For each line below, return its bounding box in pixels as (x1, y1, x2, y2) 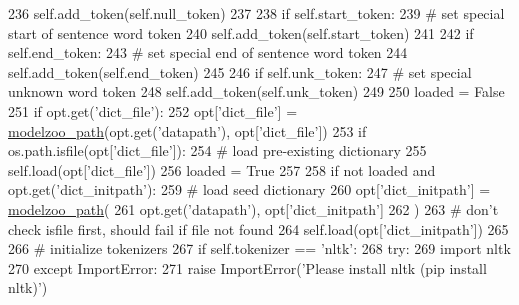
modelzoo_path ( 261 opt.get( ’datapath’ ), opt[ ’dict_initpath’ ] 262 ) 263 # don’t (8, 198, 499, 219)
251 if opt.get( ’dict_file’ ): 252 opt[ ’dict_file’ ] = (8, 100, 298, 121)
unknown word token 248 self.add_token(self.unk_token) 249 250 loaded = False (8, 81, 505, 102)
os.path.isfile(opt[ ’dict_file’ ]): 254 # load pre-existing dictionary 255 (8, 140, 427, 161)
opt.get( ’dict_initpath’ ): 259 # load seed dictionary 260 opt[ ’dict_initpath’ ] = (8, 179, 491, 200)
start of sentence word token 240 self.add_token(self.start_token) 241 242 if (8, 22, 474, 43)
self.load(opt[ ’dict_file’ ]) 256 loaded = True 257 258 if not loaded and (8, 159, 436, 180)
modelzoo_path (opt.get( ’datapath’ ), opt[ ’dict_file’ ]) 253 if (8, 120, 367, 141)
